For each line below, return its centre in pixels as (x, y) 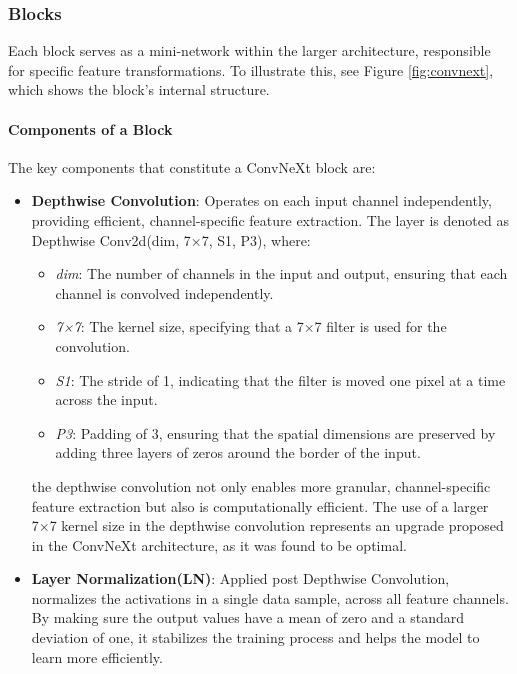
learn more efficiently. (97, 656)
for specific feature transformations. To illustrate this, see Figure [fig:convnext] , (251, 69)
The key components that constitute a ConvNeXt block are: (192, 166)
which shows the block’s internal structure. (139, 89)
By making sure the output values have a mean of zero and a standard (247, 617)
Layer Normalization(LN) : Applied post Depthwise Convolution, (240, 578)
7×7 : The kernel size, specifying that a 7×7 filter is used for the (251, 326)
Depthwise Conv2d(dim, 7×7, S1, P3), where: (171, 239)
